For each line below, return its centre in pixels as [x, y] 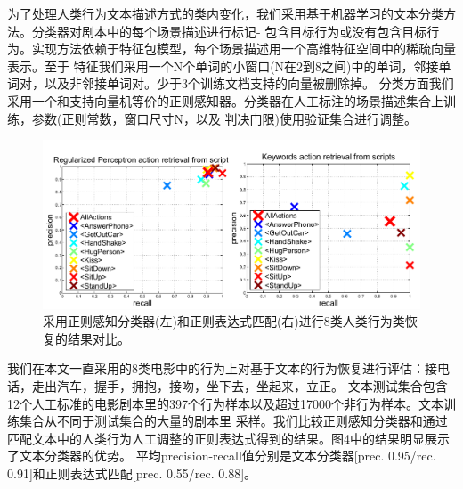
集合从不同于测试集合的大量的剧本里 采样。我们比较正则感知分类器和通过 [233, 421]
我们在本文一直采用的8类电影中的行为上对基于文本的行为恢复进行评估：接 [222, 368]
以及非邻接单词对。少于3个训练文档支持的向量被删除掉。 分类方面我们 [249, 83]
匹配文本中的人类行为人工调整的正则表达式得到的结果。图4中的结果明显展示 [228, 438]
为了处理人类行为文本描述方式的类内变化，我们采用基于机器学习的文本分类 [225, 13]
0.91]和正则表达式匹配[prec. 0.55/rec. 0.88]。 [132, 473]
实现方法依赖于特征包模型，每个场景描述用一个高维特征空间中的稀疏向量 [244, 49]
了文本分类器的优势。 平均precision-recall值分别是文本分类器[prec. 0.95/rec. [222, 456]
